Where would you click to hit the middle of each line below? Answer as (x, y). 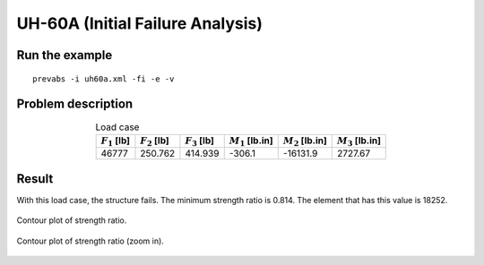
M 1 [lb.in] (251, 141)
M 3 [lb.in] (359, 141)
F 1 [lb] (115, 141)
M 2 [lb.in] (305, 141)
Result (35, 179)
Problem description (75, 104)
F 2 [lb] (155, 141)
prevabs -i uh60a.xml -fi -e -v (104, 79)
